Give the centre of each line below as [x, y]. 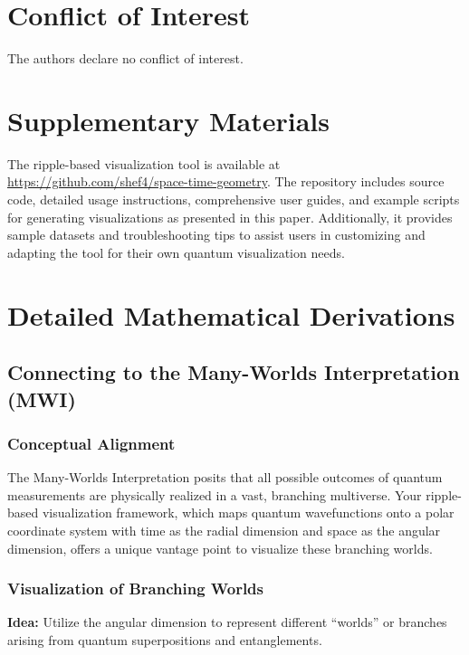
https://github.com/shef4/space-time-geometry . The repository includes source [226, 181]
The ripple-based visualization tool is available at [144, 163]
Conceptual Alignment [91, 443]
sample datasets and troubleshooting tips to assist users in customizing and [216, 235]
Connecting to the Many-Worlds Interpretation [234, 372]
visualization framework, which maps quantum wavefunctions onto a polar [248, 513]
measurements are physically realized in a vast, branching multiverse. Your [215, 494]
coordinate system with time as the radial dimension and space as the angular [224, 530]
